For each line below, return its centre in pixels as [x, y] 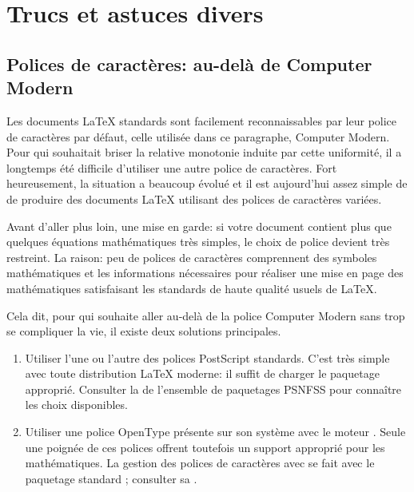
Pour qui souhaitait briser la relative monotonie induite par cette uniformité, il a [204, 152]
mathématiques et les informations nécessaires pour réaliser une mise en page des [205, 273]
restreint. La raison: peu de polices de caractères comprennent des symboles [192, 257]
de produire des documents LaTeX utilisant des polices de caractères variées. [194, 198]
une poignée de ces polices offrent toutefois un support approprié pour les [205, 447]
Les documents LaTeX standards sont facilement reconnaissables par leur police [202, 120]
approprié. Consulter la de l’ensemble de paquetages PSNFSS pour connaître [213, 389]
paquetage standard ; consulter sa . [111, 478]
